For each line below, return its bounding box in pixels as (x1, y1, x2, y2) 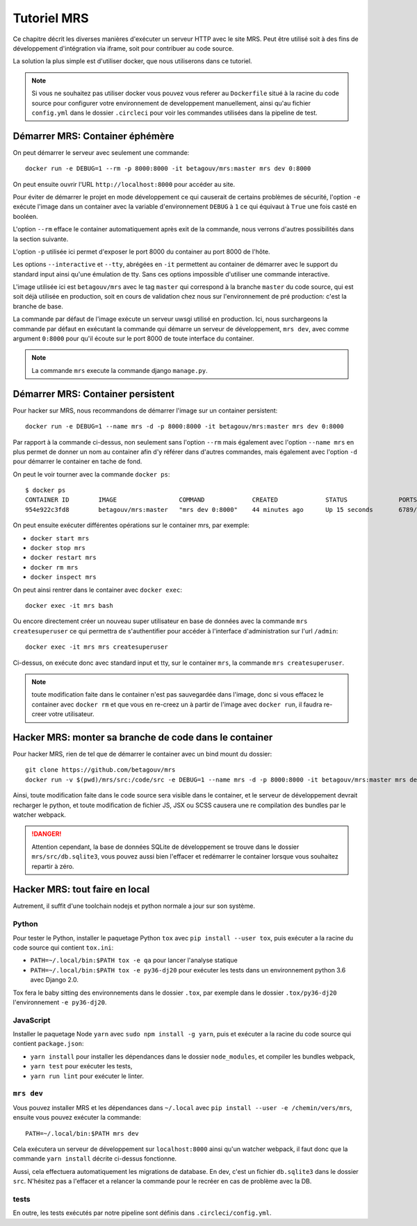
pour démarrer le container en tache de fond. (13, 457, 142, 465)
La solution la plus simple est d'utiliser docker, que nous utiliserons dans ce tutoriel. (13, 57, 253, 65)
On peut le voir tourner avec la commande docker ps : (13, 470, 170, 479)
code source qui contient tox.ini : (13, 943, 114, 952)
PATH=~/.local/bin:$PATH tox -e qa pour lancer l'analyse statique (30, 956, 238, 965)
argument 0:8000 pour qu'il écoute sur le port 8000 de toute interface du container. (13, 334, 254, 343)
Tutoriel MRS (13, 10, 90, 26)
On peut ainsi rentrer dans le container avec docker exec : (13, 586, 182, 594)
